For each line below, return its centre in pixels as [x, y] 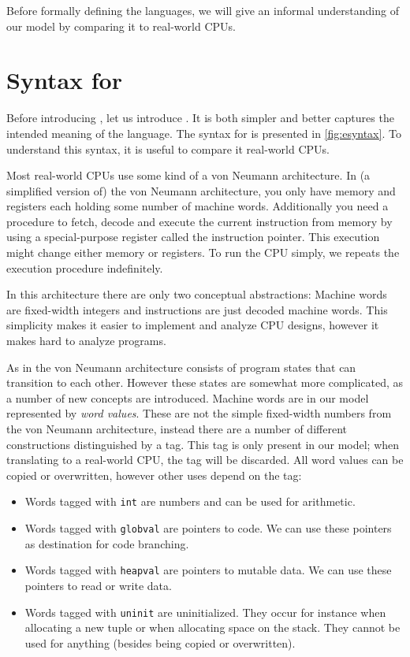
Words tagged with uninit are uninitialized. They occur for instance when [205, 612]
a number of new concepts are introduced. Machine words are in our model [188, 397]
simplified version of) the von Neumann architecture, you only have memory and [201, 190]
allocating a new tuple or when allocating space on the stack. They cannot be [212, 627]
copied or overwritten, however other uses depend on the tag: [154, 475]
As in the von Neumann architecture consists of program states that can [181, 367]
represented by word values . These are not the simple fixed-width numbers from [199, 413]
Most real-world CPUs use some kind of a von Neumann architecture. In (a [188, 175]
